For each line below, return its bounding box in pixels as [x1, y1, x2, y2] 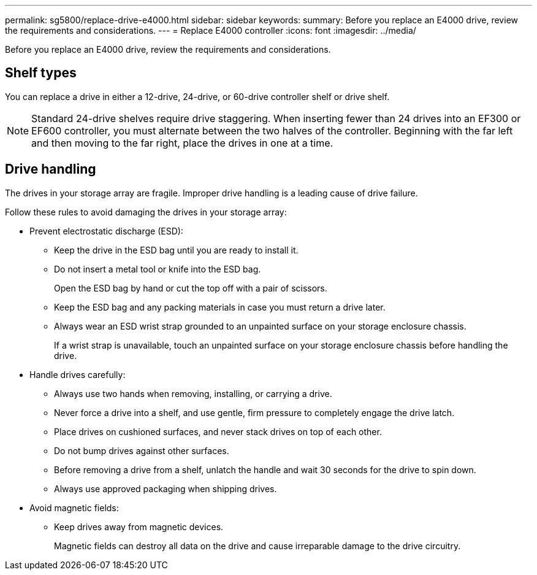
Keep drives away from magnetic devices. [54, 521, 224, 532]
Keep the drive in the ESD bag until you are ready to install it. [54, 244, 299, 255]
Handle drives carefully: [29, 369, 126, 380]
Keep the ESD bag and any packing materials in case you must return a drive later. [54, 301, 386, 312]
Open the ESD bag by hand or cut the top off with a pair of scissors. [54, 282, 327, 293]
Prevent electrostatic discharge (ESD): [29, 225, 183, 236]
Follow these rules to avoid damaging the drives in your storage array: [5, 206, 287, 217]
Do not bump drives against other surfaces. [54, 445, 229, 456]
